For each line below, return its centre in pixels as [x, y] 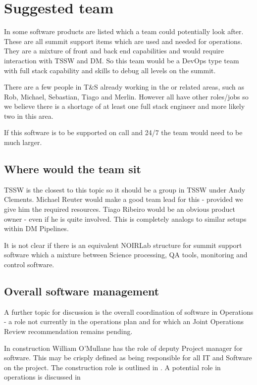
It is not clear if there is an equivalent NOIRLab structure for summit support [123, 245]
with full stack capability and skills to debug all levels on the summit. [110, 70]
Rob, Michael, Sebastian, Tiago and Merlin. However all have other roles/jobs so [126, 96]
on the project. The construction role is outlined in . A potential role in [112, 367]
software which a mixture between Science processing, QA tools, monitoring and [126, 255]
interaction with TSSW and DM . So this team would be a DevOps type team [122, 60]
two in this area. [29, 116]
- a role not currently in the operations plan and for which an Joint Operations [124, 321]
